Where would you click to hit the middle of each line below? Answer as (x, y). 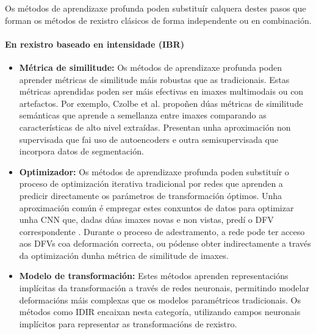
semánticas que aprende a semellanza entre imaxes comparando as (143, 115)
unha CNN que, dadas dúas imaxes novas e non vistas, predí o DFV (146, 220)
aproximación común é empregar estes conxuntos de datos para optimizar (156, 207)
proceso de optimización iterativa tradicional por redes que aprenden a (151, 183)
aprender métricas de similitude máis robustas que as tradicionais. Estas (154, 79)
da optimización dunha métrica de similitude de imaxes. (124, 255)
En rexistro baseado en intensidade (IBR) (95, 44)
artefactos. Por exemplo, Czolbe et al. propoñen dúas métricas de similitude (161, 103)
